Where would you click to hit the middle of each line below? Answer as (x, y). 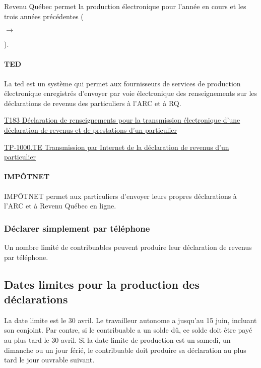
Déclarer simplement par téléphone (77, 228)
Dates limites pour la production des (102, 284)
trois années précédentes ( (44, 16)
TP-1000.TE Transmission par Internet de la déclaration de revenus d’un (117, 147)
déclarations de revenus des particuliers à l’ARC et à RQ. (93, 103)
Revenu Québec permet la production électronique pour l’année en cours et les (125, 6)
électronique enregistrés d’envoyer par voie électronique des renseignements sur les (131, 93)
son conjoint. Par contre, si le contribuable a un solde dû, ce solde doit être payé (128, 330)
